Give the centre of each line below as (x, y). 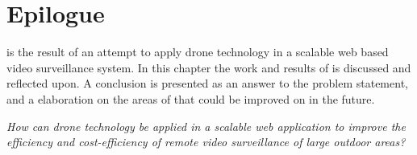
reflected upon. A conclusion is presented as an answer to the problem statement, (207, 83)
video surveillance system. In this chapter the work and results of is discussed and (209, 67)
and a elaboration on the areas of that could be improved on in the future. (191, 98)
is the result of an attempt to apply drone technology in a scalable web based (198, 52)
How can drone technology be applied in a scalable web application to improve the (206, 126)
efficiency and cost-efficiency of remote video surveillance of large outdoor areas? (206, 142)
